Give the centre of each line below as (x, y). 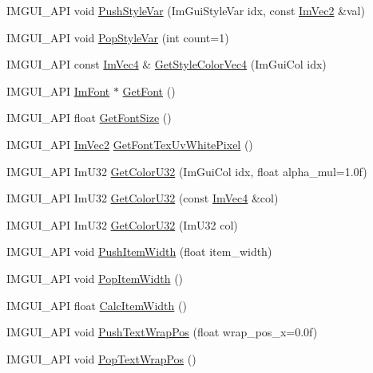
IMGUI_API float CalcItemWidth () (97, 305)
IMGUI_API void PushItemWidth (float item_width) (139, 251)
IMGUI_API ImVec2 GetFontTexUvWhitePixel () (130, 144)
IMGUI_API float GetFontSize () (89, 118)
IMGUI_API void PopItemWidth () (95, 278)
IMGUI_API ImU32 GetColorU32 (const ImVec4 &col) (143, 198)
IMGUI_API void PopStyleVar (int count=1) (118, 37)
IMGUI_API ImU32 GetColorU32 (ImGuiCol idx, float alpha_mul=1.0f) (187, 171)
